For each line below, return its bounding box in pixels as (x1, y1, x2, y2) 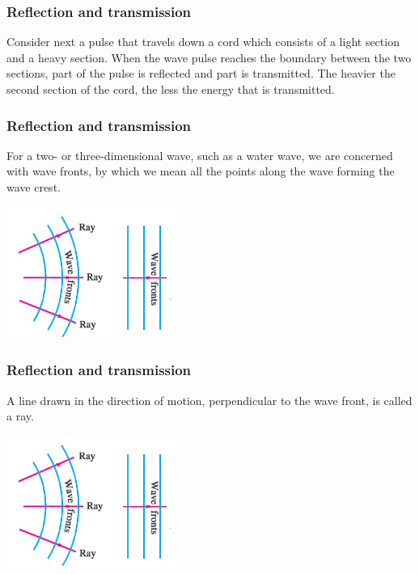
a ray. (6, 407, 34, 424)
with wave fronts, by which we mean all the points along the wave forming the (6, 162, 395, 179)
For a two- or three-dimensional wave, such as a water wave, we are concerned (6, 146, 393, 163)
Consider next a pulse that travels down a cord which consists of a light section (6, 33, 400, 50)
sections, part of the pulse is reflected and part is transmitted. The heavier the (6, 65, 396, 82)
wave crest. (6, 179, 61, 195)
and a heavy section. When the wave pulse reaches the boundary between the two (6, 49, 412, 65)
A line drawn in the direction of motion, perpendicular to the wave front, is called (6, 391, 413, 408)
